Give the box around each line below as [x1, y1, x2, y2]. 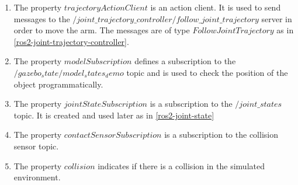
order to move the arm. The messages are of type [13, 24, 190, 36]
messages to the [13, 12, 70, 25]
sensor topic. [13, 139, 59, 152]
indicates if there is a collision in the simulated [98, 159, 265, 172]
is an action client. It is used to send [150, 1, 281, 13]
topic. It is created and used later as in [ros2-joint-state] [13, 109, 214, 121]
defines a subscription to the [134, 55, 236, 67]
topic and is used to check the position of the [126, 66, 288, 78]
